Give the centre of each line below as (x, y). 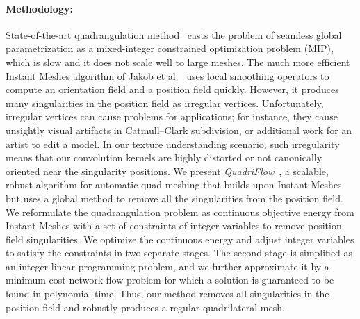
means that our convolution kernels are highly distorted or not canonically (164, 157)
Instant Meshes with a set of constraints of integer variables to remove (155, 226)
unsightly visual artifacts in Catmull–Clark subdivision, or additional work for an (179, 130)
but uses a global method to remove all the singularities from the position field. (174, 198)
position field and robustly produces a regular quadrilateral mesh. (145, 307)
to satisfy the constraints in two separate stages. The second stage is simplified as (179, 253)
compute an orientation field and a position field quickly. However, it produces (172, 89)
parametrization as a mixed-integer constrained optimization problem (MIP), (170, 48)
